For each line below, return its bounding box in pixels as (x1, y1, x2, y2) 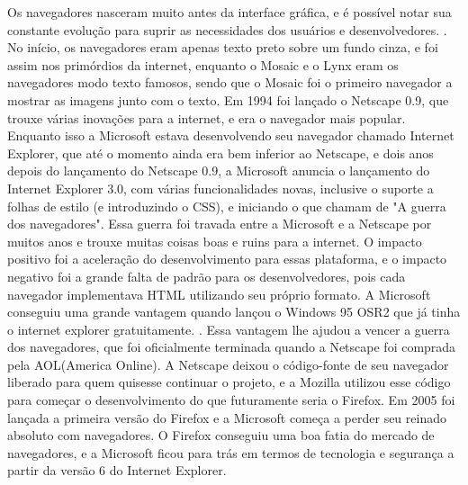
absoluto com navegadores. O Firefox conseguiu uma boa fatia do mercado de (7, 426, 435, 445)
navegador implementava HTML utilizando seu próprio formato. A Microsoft (7, 284, 431, 303)
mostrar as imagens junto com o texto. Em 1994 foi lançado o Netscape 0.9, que (7, 90, 449, 109)
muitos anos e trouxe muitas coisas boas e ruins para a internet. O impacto (7, 231, 422, 250)
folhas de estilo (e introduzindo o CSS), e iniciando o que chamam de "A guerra (7, 196, 446, 215)
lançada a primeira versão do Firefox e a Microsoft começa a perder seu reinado (7, 408, 446, 427)
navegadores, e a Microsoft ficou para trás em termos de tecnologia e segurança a (7, 443, 454, 462)
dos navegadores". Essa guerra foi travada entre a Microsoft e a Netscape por (7, 214, 432, 233)
